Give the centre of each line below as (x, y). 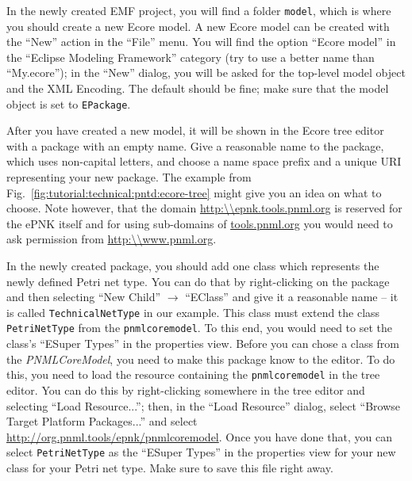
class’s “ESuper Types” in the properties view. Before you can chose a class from (203, 344)
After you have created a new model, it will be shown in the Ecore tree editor (195, 130)
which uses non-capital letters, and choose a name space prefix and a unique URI (204, 161)
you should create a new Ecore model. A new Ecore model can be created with (198, 26)
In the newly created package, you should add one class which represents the (193, 266)
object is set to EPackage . (69, 103)
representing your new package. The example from (129, 177)
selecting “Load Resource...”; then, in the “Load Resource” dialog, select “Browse (204, 405)
